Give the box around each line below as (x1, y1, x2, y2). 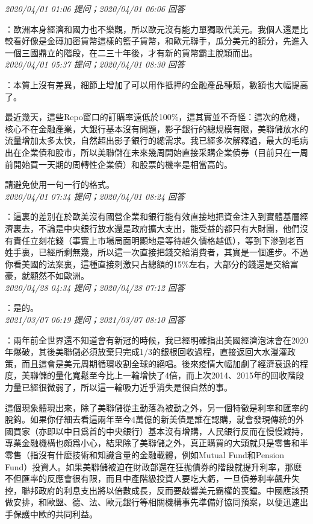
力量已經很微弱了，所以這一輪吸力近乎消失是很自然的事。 (5, 381, 232, 394)
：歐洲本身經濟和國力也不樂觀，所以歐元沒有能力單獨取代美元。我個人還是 (5, 22, 300, 35)
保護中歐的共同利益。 (13, 507, 98, 520)
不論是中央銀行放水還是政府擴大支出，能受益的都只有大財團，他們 (38, 222, 300, 234)
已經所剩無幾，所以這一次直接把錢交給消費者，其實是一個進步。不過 (38, 246, 308, 258)
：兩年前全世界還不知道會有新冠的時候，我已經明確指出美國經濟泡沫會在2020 (5, 333, 308, 346)
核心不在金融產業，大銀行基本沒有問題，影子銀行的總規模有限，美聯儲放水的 (5, 122, 308, 135)
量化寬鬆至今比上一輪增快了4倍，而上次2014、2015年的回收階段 (55, 369, 304, 382)
